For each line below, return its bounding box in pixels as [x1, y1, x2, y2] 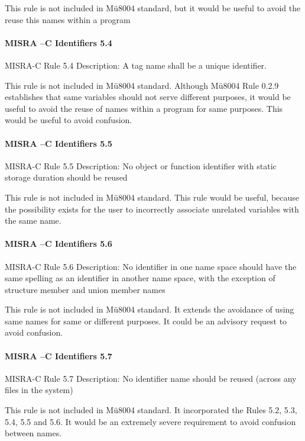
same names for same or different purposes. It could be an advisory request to [5, 314, 287, 327]
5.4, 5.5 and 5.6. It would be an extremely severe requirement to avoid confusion [5, 415, 296, 427]
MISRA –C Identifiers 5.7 [5, 349, 112, 362]
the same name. [5, 214, 61, 227]
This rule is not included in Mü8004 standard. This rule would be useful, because [5, 191, 300, 203]
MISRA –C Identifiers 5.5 [5, 137, 112, 149]
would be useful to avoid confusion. [5, 114, 132, 126]
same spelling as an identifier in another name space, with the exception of [5, 272, 275, 284]
